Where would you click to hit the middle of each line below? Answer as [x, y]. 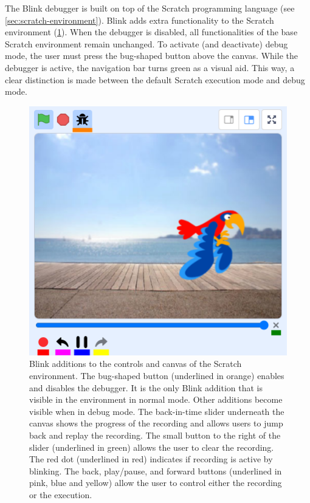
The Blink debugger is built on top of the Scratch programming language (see [150, 8]
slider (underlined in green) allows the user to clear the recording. [152, 447]
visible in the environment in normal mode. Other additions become [156, 399]
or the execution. [61, 494]
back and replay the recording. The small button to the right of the [155, 435]
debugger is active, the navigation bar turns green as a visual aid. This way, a [150, 67]
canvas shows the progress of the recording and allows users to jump [156, 423]
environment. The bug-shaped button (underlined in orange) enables [157, 375]
